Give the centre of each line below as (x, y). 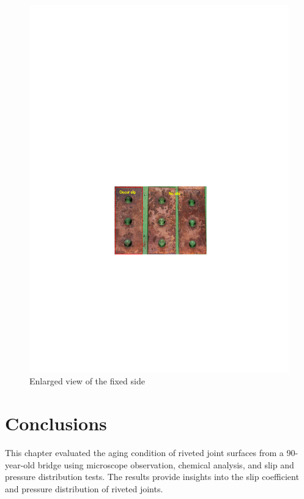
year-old (20, 464)
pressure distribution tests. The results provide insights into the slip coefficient (152, 477)
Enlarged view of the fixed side (87, 381)
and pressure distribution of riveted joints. (84, 488)
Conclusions (56, 423)
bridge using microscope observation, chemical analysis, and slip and (166, 464)
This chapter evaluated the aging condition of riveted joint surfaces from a (144, 452)
